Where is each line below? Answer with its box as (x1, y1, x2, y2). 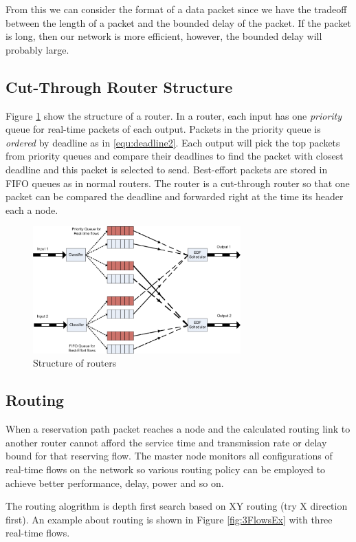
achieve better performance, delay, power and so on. (5, 475, 224, 490)
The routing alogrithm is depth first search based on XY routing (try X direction (5, 499, 348, 513)
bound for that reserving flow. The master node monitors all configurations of (5, 448, 333, 463)
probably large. (5, 42, 69, 56)
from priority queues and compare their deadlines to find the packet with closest (5, 149, 344, 163)
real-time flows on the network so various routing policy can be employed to (5, 462, 326, 476)
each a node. (5, 202, 58, 217)
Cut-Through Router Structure (5, 76, 233, 97)
